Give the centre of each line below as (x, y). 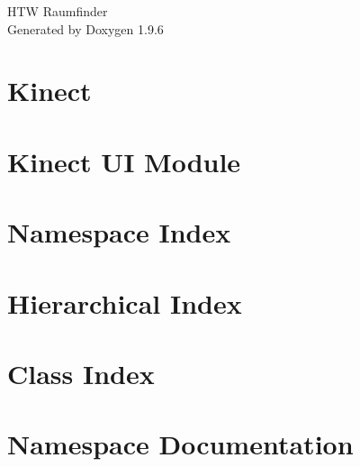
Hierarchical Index (125, 302)
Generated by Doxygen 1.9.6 (85, 28)
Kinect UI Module (124, 161)
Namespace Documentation (180, 444)
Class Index (81, 373)
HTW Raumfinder (58, 11)
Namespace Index (119, 232)
